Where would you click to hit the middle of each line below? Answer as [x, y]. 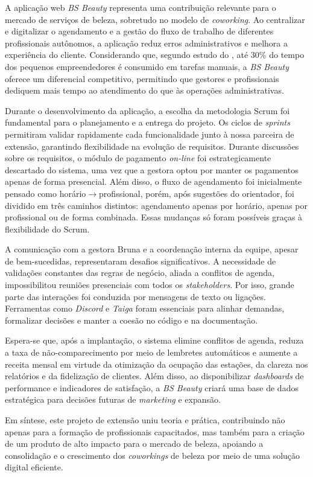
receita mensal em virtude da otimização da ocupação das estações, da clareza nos [156, 364]
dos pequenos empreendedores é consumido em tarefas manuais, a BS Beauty [147, 66]
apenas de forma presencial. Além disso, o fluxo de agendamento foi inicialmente [153, 181]
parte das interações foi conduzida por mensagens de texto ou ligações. [135, 296]
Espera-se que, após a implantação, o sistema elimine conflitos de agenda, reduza [154, 340]
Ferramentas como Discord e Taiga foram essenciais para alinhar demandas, [145, 308]
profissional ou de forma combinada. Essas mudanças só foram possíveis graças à [154, 217]
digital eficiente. [34, 467]
